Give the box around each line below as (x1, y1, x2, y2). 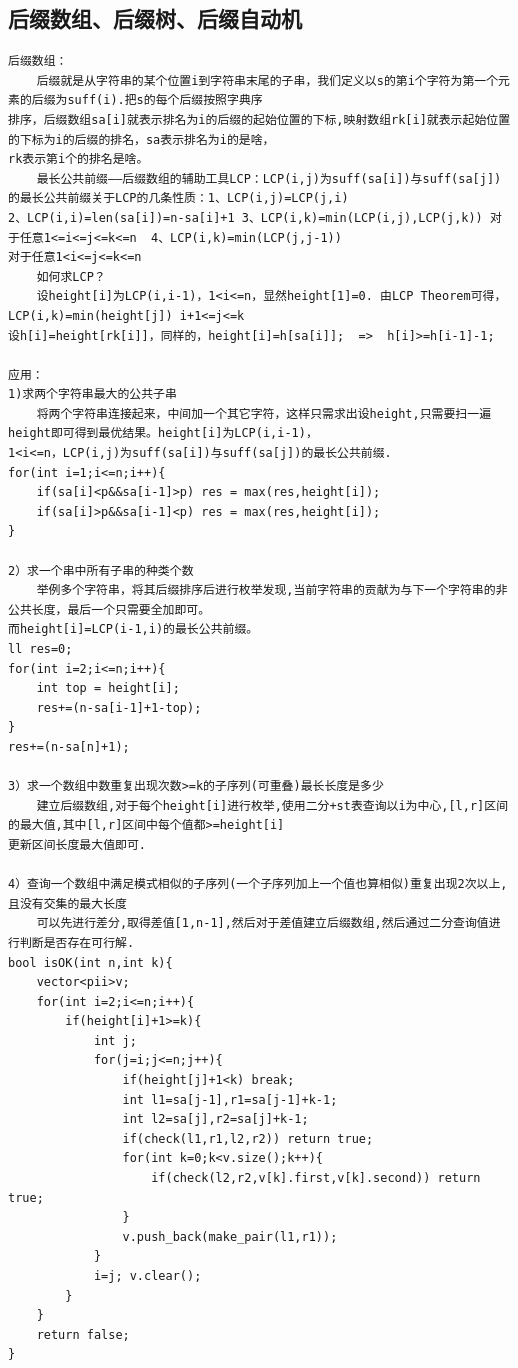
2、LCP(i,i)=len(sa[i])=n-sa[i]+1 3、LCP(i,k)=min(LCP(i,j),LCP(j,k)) (8, 210, 483, 225)
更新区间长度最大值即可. (8, 837, 146, 852)
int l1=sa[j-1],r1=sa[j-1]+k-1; (122, 1092, 338, 1107)
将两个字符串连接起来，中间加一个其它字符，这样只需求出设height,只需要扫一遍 (36, 406, 492, 421)
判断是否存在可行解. (19, 935, 135, 950)
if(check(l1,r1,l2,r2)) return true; (122, 1131, 374, 1146)
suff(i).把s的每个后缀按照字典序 (67, 93, 263, 108)
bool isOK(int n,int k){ (8, 955, 173, 970)
